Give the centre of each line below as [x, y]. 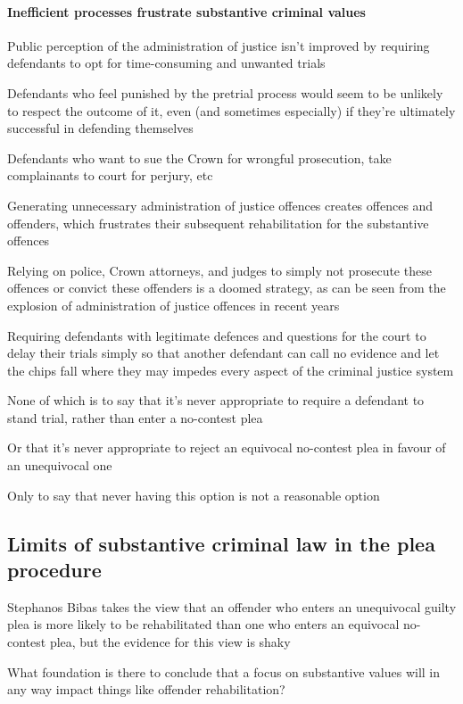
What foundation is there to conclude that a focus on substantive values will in [224, 671]
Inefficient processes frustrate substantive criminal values [186, 11]
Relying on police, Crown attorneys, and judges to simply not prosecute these [219, 270]
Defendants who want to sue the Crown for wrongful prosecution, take [199, 157]
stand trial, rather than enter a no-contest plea [135, 417]
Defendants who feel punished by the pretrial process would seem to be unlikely [225, 92]
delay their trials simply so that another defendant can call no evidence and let [223, 353]
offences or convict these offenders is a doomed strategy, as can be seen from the [227, 288]
